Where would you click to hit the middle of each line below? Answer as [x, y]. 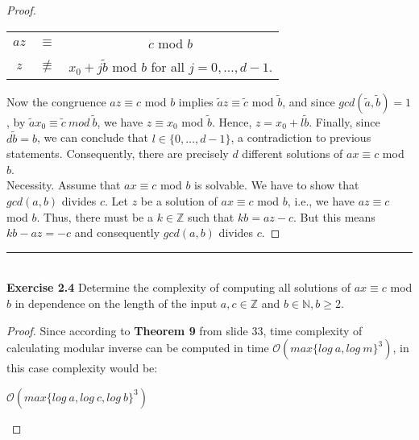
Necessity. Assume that [64, 185]
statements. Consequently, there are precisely [118, 154]
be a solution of [179, 201]
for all [168, 66]
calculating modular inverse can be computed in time [138, 348]
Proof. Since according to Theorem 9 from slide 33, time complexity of [185, 330]
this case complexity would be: [82, 368]
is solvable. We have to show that [277, 185]
